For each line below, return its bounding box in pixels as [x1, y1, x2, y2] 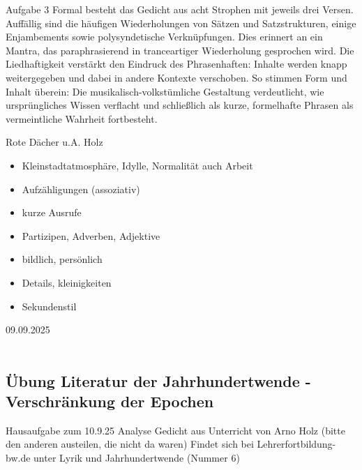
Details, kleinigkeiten [22, 275, 112, 289]
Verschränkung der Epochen [6, 391, 214, 412]
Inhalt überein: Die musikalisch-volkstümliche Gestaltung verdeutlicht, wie [6, 84, 324, 98]
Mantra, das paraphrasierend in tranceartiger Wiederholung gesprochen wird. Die [6, 43, 354, 57]
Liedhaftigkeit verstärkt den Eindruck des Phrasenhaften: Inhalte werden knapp [6, 56, 347, 71]
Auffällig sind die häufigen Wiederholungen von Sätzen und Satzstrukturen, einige [6, 15, 356, 30]
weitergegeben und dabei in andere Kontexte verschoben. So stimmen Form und [6, 70, 347, 84]
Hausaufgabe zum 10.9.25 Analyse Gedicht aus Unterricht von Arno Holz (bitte [6, 423, 345, 437]
